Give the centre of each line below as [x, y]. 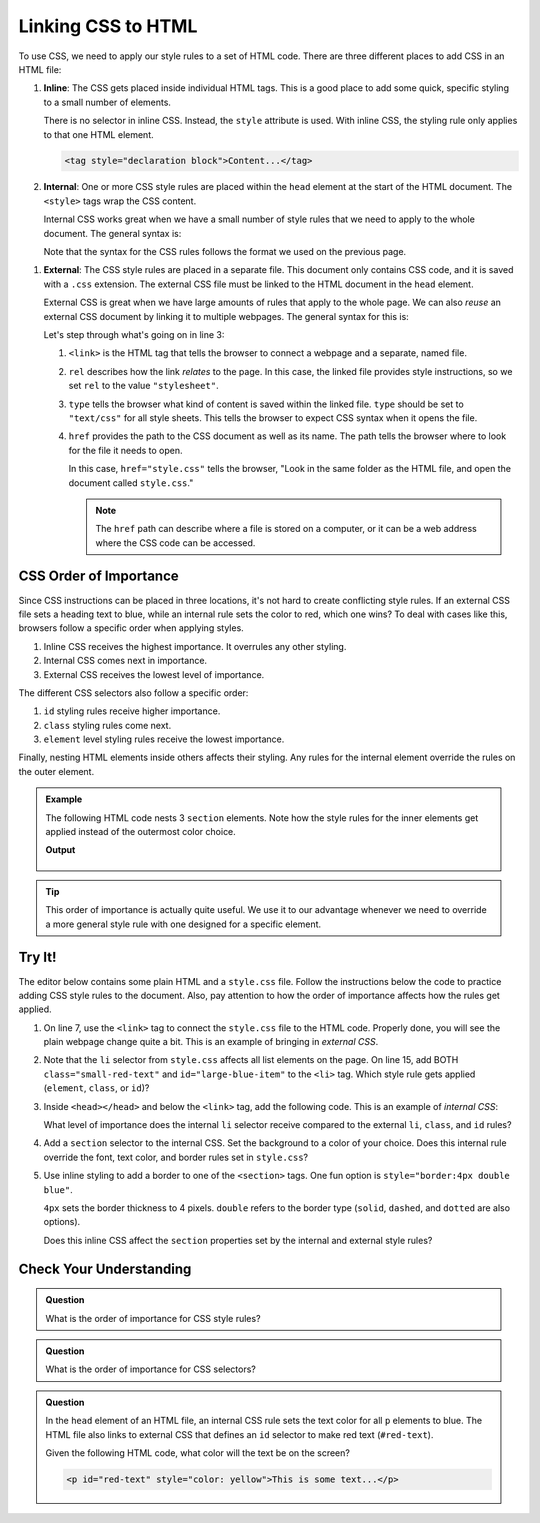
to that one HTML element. [98, 134]
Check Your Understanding [105, 1268]
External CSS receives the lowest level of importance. [154, 674]
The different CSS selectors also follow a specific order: [133, 692]
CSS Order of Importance [98, 576]
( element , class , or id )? [96, 1088]
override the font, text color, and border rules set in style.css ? [176, 1157]
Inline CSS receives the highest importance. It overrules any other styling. [195, 646]
